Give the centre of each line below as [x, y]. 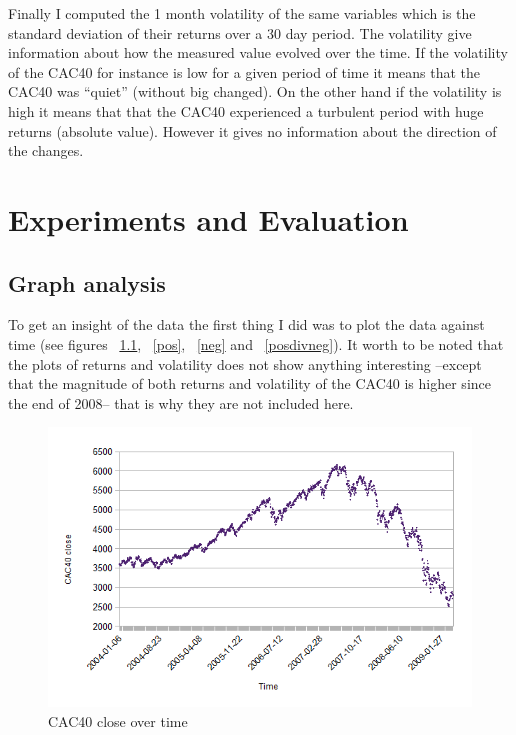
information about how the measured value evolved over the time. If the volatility [258, 52]
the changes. [46, 150]
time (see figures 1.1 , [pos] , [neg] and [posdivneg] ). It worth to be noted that [256, 343]
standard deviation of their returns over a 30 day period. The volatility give [240, 32]
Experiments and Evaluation [208, 218]
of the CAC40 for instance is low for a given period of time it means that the [244, 71]
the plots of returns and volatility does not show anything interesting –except [245, 363]
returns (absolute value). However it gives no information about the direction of [252, 130]
